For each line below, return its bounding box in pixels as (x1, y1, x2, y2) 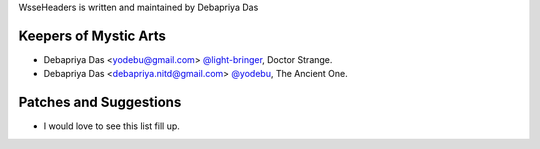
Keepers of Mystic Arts (18, 27, 167, 44)
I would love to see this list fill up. (43, 120, 180, 132)
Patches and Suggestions (18, 94, 182, 111)
